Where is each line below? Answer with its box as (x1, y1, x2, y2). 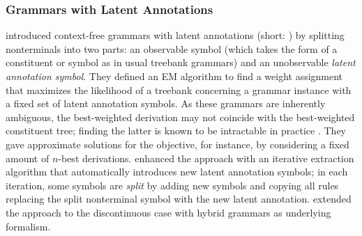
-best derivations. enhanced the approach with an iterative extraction (58, 150, 354, 165)
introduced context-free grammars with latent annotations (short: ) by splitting (6, 28, 345, 42)
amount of (6, 150, 50, 165)
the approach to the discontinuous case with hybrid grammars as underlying (6, 205, 331, 219)
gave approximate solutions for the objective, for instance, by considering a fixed (6, 136, 349, 151)
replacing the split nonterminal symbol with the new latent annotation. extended (6, 191, 352, 206)
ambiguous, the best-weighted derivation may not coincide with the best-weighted (6, 109, 355, 124)
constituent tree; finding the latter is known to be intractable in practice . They (6, 123, 346, 138)
